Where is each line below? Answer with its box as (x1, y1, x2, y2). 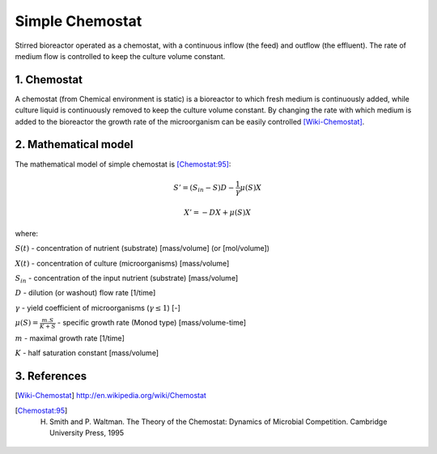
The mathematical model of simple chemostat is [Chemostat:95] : (15, 159, 231, 169)
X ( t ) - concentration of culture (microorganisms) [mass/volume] (15, 258, 230, 268)
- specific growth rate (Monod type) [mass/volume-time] (57, 318, 247, 328)
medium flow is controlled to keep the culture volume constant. (15, 51, 226, 61)
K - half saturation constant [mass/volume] (15, 348, 159, 358)
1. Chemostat (15, 73, 83, 87)
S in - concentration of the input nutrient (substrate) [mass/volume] (15, 274, 239, 285)
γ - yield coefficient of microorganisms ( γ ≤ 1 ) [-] (15, 303, 181, 312)
